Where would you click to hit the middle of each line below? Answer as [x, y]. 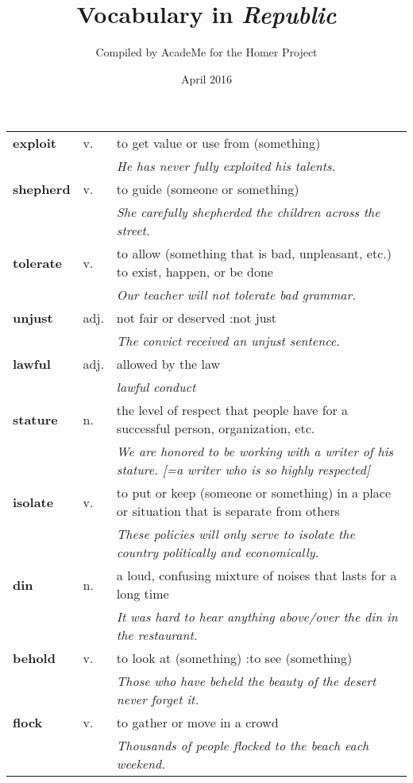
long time [143, 594]
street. [133, 231]
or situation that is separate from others [228, 511]
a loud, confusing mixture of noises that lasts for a [257, 576]
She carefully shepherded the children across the [248, 212]
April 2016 [206, 78]
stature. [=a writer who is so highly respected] [243, 470]
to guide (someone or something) [208, 189]
